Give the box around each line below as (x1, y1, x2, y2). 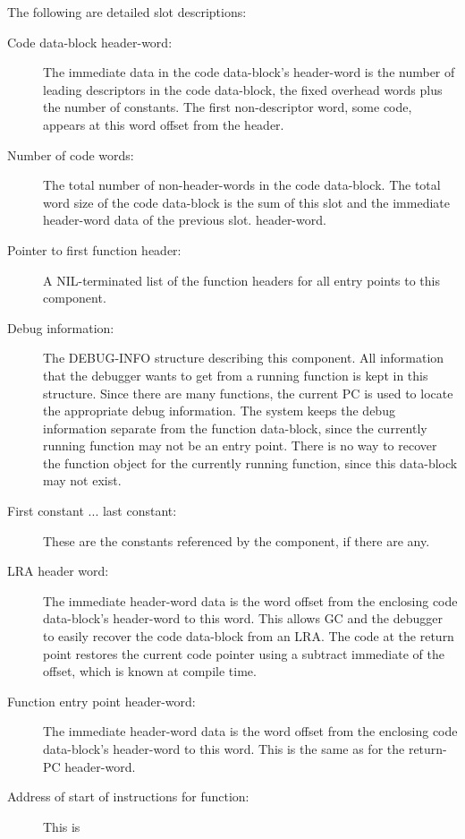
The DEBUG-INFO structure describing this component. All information (43, 348, 444, 367)
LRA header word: (7, 561, 109, 580)
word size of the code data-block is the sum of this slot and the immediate (43, 193, 450, 211)
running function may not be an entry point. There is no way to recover (43, 436, 437, 455)
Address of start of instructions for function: (7, 787, 249, 806)
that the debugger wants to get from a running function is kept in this (43, 365, 428, 384)
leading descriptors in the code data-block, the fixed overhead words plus (43, 80, 443, 98)
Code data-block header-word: (7, 32, 173, 51)
